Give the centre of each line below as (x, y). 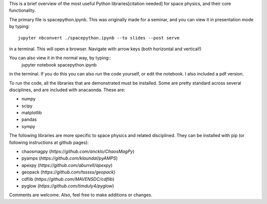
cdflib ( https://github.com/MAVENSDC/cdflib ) (68, 179)
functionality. (22, 10)
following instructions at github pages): (49, 142)
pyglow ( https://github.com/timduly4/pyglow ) (68, 186)
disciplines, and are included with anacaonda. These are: (67, 90)
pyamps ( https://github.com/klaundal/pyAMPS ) (70, 158)
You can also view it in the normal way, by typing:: (60, 58)
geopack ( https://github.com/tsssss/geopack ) (68, 172)
